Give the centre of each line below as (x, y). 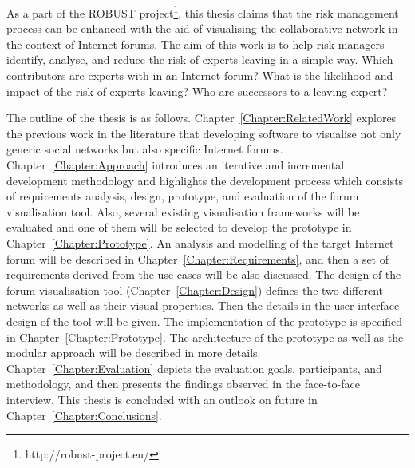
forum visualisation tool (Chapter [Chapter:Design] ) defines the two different (195, 290)
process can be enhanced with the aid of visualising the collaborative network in (202, 28)
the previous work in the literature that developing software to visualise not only (204, 133)
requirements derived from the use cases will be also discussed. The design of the (204, 274)
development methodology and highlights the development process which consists (205, 180)
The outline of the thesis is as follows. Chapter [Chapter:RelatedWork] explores (202, 118)
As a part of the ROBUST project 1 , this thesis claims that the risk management (203, 12)
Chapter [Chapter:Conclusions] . (84, 415)
